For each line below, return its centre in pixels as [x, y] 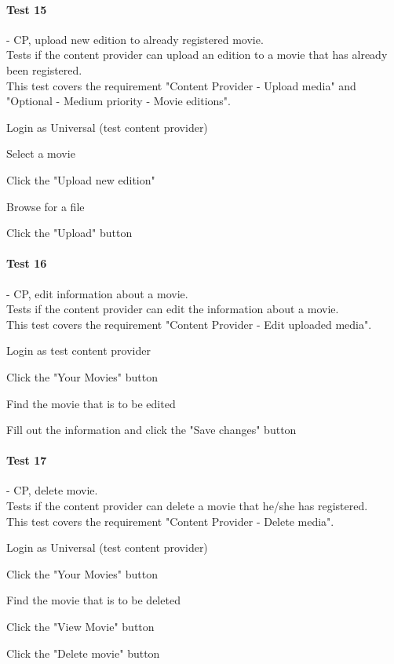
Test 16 [27, 263]
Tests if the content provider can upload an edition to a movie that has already [197, 55]
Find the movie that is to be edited [91, 403]
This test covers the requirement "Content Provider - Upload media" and [181, 85]
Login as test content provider [78, 350]
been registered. [44, 69]
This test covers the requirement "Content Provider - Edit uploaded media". [189, 324]
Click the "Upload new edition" [81, 179]
